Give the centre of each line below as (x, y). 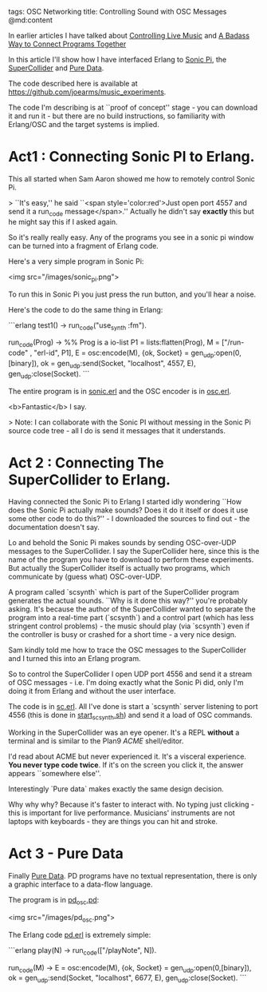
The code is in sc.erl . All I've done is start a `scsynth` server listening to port (133, 707)
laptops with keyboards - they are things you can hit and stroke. (113, 822)
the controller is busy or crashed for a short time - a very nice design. (122, 635)
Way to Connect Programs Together (67, 44)
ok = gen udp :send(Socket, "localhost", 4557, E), (118, 364)
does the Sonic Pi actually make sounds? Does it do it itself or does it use (128, 510)
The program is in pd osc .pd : (54, 901)
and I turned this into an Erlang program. (75, 659)
